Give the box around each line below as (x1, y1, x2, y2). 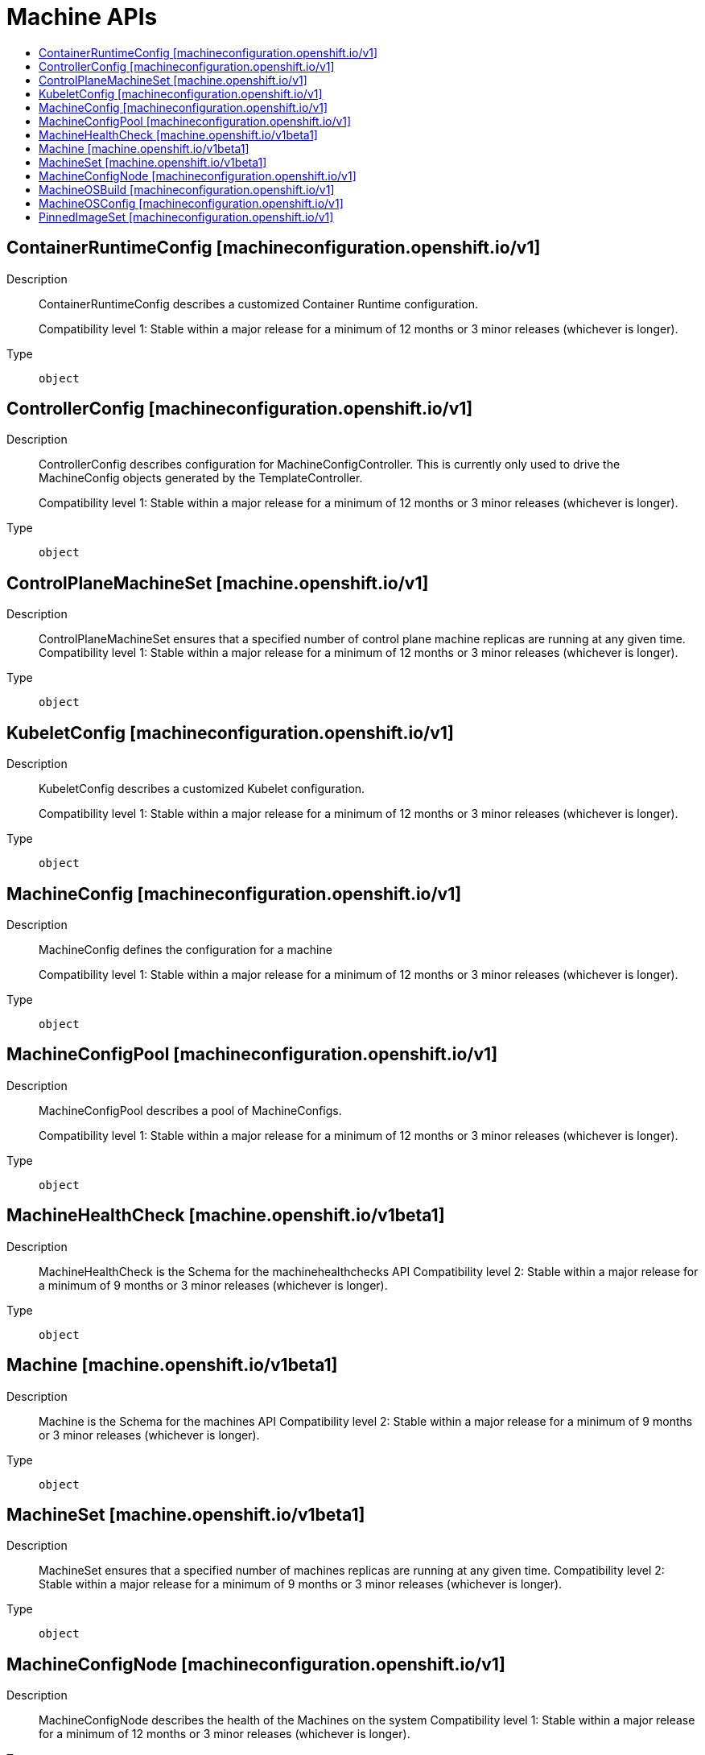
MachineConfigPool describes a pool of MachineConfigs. (39, 1103, 342, 1117)
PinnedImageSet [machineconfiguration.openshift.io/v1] (39, 209, 334, 224)
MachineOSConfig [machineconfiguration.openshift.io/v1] (39, 196, 344, 210)
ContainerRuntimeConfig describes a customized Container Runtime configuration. (39, 296, 479, 311)
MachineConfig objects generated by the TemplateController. (39, 471, 363, 485)
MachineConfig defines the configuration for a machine (39, 942, 332, 956)
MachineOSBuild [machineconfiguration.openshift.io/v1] (39, 182, 335, 196)
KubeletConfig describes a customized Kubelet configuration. (39, 782, 365, 796)
